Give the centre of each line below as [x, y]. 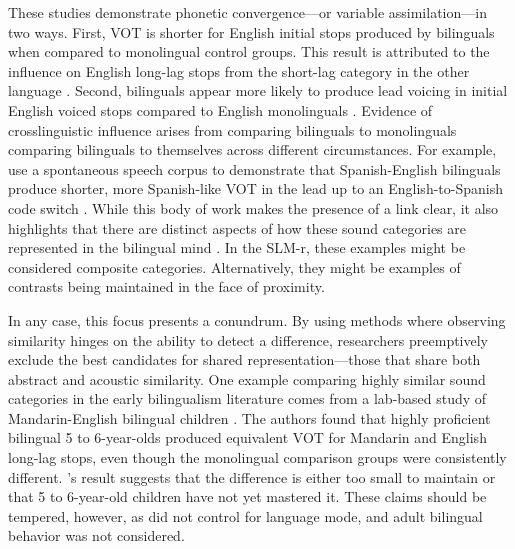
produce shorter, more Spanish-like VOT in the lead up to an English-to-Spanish [255, 188]
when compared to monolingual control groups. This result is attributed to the [249, 51]
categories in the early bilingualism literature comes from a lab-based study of [247, 398]
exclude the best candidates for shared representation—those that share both [244, 359]
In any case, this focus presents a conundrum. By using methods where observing [257, 319]
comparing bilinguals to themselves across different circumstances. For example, [252, 149]
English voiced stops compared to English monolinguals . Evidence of [220, 109]
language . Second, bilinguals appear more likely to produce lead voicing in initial [258, 90]
